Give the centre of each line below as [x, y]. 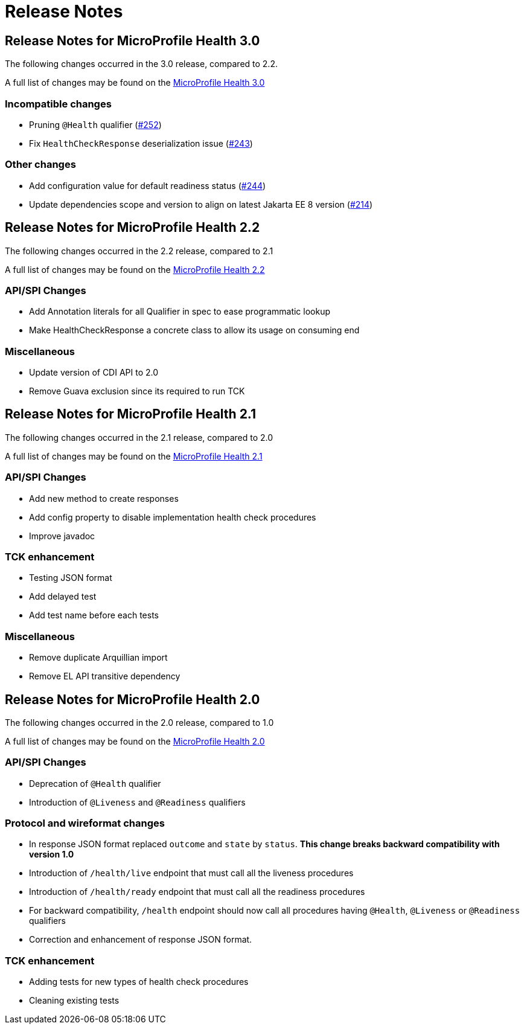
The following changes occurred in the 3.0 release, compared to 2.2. [141, 64]
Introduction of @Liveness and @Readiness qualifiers [137, 802]
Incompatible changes [58, 104]
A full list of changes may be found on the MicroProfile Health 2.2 [135, 269]
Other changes [40, 165]
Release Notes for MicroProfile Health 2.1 [131, 414]
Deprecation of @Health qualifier [95, 783]
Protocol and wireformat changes [85, 823]
